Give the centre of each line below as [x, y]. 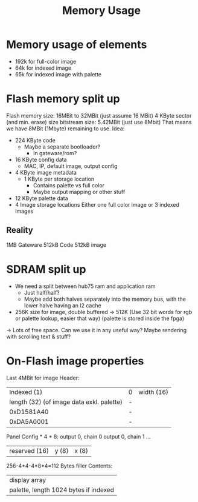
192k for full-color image [46, 61]
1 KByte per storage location [59, 179]
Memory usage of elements [77, 45]
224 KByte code [35, 140]
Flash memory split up [63, 99]
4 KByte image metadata [46, 172]
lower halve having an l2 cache [62, 305]
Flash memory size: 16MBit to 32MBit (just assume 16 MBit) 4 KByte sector [99, 115]
